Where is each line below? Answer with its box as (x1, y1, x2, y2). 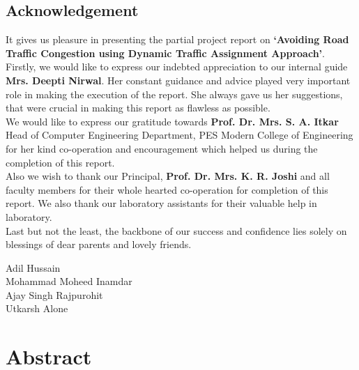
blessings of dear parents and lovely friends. (6, 237, 192, 252)
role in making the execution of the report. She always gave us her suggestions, (6, 86, 343, 101)
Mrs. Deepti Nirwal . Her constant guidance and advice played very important (6, 72, 351, 87)
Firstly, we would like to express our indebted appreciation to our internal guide (6, 59, 348, 74)
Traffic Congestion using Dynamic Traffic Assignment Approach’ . (6, 45, 325, 60)
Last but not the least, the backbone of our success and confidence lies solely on (6, 223, 347, 238)
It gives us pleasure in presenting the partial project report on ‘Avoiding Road (6, 32, 349, 47)
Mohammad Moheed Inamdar (6, 274, 132, 288)
